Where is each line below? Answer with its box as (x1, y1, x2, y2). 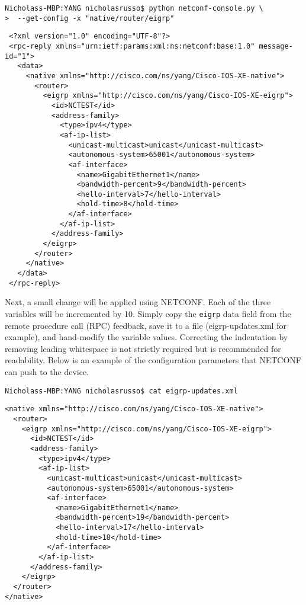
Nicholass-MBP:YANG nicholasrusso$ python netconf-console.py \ (5, 4, 263, 12)
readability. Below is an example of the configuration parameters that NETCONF (5, 354, 302, 366)
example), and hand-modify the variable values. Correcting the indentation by (5, 331, 288, 343)
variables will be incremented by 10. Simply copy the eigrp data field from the (5, 307, 291, 319)
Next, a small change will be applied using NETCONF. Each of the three (5, 296, 271, 308)
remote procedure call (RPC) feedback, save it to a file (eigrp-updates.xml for (5, 319, 286, 331)
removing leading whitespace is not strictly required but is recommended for (5, 342, 281, 354)
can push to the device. (5, 366, 89, 377)
